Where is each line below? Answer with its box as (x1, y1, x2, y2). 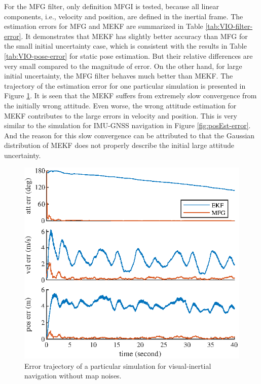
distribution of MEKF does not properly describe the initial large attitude (4, 140, 234, 150)
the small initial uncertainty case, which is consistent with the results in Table (4, 41, 247, 51)
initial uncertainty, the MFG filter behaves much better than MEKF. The (4, 70, 233, 81)
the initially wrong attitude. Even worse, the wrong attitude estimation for (4, 100, 237, 110)
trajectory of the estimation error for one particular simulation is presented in (4, 80, 246, 91)
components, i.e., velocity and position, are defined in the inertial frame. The (4, 11, 243, 21)
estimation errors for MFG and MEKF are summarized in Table (4, 21, 203, 31)
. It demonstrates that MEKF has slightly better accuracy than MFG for (21, 30, 248, 41)
